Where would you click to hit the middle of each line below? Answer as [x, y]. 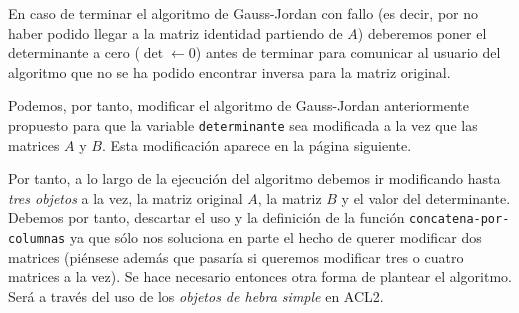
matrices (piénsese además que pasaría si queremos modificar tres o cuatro [236, 256]
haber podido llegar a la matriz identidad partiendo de [175, 32]
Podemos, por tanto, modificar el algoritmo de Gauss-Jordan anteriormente [239, 105]
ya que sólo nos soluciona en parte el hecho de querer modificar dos [275, 237]
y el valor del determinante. [426, 197]
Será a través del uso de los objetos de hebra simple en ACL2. [196, 295]
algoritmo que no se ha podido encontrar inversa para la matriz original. [229, 71]
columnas [37, 239]
